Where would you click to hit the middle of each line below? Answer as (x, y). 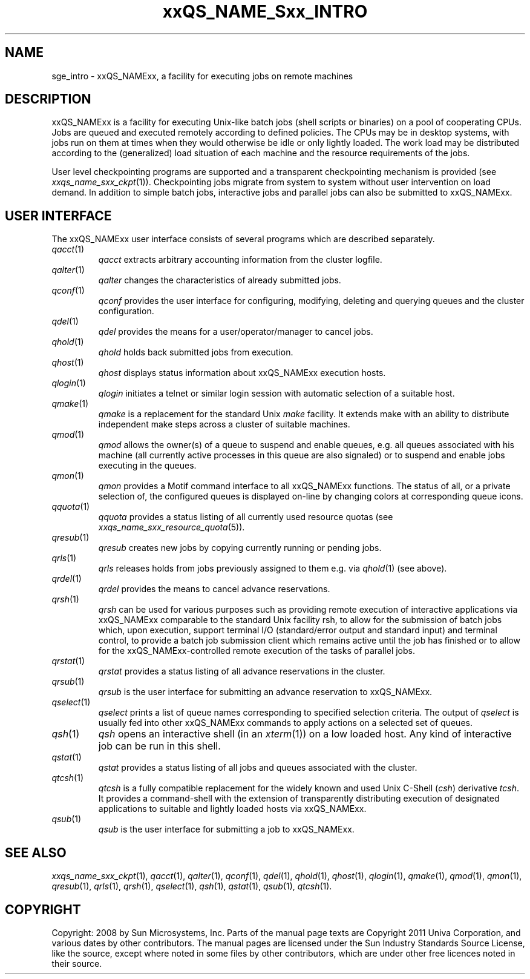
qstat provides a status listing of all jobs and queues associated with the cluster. (258, 768)
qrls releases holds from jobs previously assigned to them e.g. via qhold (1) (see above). (273, 569)
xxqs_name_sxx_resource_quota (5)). (172, 527)
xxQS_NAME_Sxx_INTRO (265, 12)
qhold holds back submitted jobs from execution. (196, 352)
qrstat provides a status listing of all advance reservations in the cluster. (242, 671)
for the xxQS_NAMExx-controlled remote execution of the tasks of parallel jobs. (257, 651)
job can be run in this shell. (159, 746)
